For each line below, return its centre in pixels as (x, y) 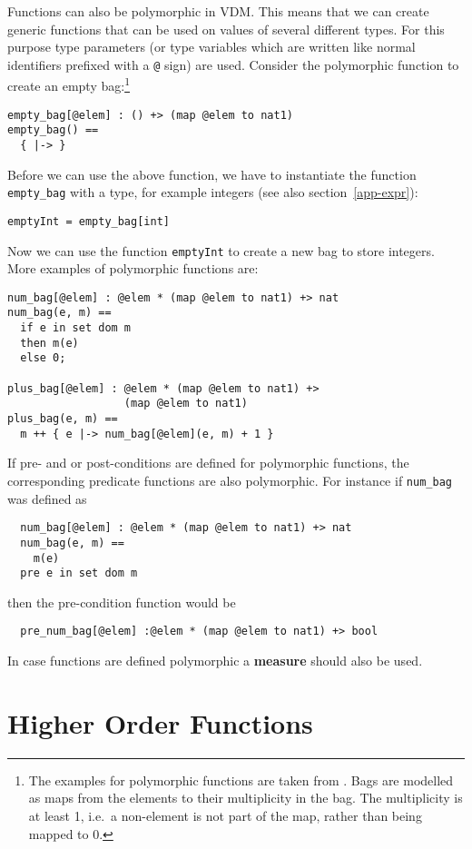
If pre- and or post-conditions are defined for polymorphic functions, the (208, 463)
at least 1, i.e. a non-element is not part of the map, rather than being (225, 815)
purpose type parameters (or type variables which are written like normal (211, 47)
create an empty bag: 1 (69, 84)
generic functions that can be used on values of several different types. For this (226, 29)
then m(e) (49, 343)
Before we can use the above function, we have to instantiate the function (212, 174)
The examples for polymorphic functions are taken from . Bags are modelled (241, 780)
